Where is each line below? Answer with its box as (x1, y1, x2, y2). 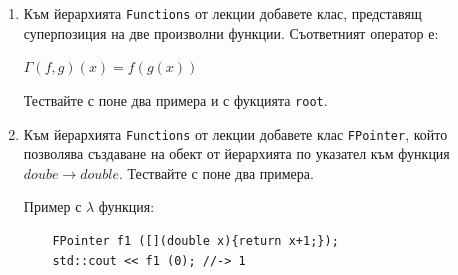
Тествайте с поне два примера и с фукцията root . (23, 89, 328, 110)
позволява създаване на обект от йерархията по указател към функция (23, 143, 450, 164)
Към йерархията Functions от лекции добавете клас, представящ (23, 3, 422, 23)
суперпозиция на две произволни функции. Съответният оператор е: (23, 22, 439, 43)
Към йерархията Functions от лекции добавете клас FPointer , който (23, 123, 448, 144)
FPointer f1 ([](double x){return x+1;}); (52, 233, 339, 248)
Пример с (23, 196, 82, 217)
